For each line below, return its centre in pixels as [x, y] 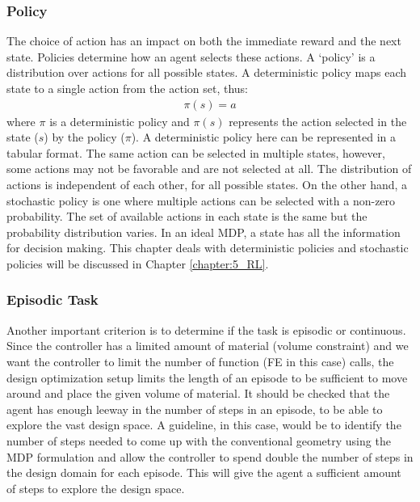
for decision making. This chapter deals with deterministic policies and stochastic [208, 248]
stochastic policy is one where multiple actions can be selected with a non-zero [201, 200]
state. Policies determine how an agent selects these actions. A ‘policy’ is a [191, 56]
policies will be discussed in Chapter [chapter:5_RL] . [138, 263]
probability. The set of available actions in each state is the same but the [187, 216]
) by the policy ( [84, 137]
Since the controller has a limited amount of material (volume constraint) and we [208, 346]
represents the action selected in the [318, 121]
